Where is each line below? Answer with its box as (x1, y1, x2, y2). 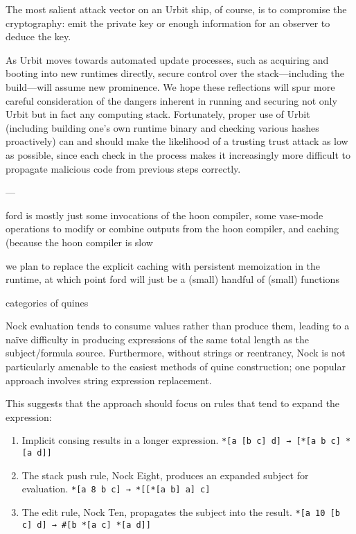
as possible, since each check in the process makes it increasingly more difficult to (6, 147, 351, 162)
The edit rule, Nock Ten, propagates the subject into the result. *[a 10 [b (21, 505, 340, 519)
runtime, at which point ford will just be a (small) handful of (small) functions (6, 272, 339, 286)
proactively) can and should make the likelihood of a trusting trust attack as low (6, 134, 348, 148)
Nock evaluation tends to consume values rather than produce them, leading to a (6, 318, 350, 333)
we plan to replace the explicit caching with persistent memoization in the (6, 258, 321, 273)
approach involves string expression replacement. (6, 372, 212, 387)
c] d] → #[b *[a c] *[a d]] (21, 519, 151, 530)
